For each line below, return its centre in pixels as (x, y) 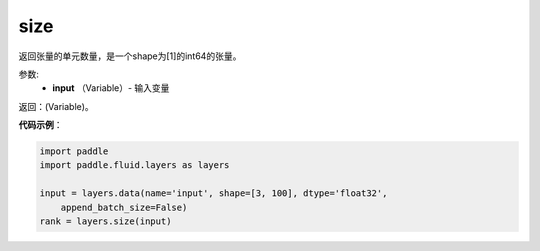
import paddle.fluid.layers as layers (134, 165)
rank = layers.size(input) (105, 221)
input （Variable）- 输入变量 (111, 88)
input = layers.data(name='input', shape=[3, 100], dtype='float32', (213, 193)
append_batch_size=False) (124, 207)
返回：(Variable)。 (56, 106)
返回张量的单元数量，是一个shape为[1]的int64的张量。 (130, 56)
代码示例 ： (40, 125)
